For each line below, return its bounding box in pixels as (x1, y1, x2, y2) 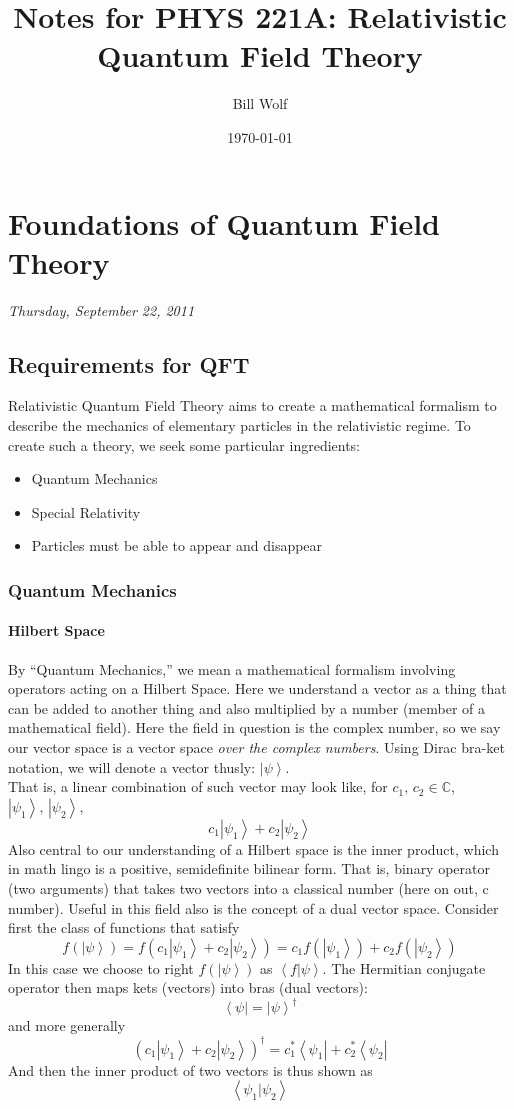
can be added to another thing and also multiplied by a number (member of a (8, 697, 485, 718)
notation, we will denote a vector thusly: (8, 756, 256, 777)
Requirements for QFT (8, 348, 250, 379)
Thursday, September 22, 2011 (8, 299, 195, 320)
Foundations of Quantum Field (8, 202, 441, 243)
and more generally (8, 1015, 126, 1036)
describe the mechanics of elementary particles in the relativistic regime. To (8, 415, 471, 436)
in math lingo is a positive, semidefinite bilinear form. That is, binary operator (8, 858, 490, 879)
